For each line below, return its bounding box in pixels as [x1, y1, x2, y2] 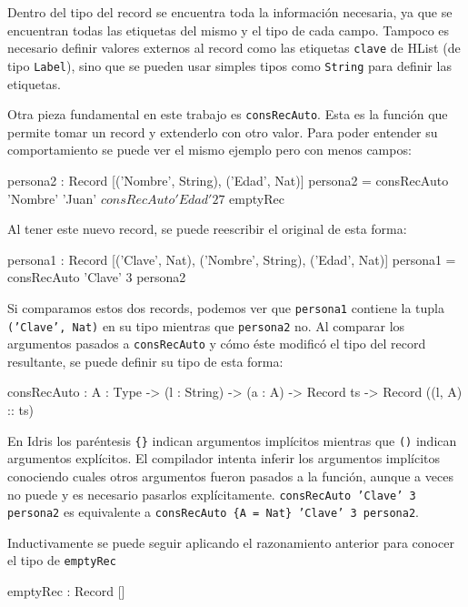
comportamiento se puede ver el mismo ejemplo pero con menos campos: [7, 140, 412, 159]
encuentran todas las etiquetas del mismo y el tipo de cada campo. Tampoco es [7, 20, 450, 39]
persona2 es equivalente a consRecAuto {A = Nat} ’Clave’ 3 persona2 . [7, 502, 419, 521]
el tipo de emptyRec [7, 551, 116, 570]
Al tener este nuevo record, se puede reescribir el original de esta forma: [7, 219, 407, 238]
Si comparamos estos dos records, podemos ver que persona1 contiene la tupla [7, 298, 444, 317]
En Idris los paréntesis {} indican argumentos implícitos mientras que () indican [7, 430, 457, 450]
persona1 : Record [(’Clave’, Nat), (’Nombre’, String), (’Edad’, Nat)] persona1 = [7, 249, 456, 268]
